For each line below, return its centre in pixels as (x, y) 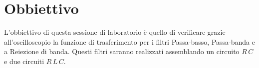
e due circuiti (24, 61)
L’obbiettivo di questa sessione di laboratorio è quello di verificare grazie (115, 32)
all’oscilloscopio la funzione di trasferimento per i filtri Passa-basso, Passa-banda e (129, 41)
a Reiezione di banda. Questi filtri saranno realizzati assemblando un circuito (122, 51)
